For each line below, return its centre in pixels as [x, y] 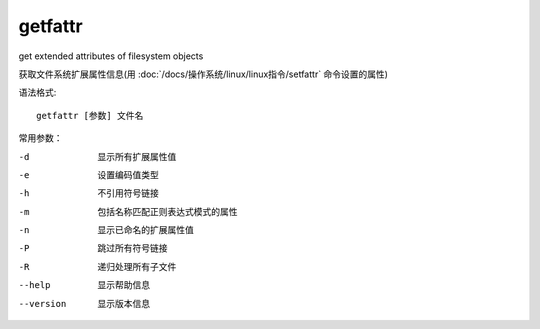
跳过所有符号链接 [132, 248]
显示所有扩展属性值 [137, 156]
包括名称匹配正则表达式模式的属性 [167, 211]
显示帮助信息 [123, 285]
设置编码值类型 [128, 174]
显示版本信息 [123, 303]
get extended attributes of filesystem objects [111, 56]
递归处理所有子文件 [137, 266]
